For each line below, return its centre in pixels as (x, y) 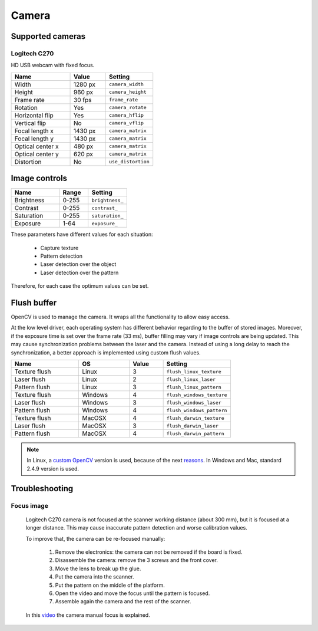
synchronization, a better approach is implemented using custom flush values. (106, 352)
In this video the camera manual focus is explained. (88, 615)
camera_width (127, 85)
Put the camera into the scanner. (95, 577)
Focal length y (34, 139)
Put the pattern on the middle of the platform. (110, 585)
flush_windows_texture (197, 395)
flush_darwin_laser (193, 425)
